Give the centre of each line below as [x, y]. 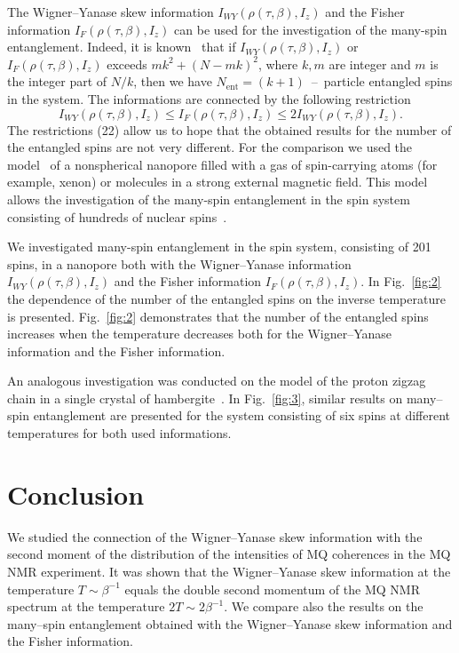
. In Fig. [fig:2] [401, 281]
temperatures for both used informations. [119, 433]
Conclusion [76, 494]
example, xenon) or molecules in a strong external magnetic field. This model [218, 182]
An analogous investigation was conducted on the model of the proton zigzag [217, 381]
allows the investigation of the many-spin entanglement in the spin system [209, 199]
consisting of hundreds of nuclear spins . [117, 216]
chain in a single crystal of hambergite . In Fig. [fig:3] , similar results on [205, 398]
